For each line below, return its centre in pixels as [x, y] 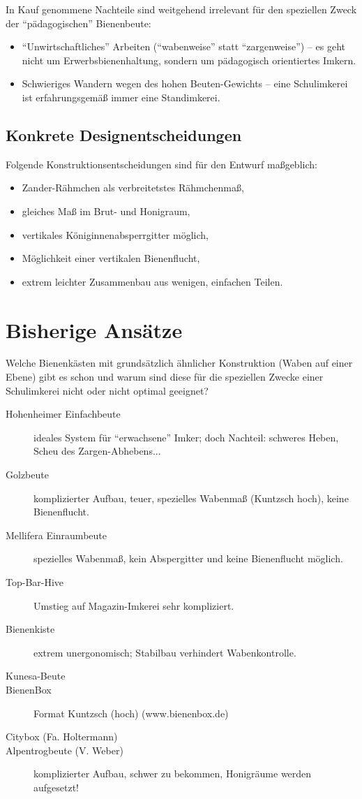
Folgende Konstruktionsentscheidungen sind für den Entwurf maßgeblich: [161, 164]
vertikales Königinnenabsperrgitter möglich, [115, 234]
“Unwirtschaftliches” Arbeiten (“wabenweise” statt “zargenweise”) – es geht [184, 46]
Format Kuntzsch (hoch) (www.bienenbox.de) [131, 713]
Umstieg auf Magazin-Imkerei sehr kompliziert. [134, 605]
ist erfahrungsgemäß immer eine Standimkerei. [121, 97]
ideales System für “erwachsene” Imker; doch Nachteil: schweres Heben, [186, 437]
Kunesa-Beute [36, 676]
